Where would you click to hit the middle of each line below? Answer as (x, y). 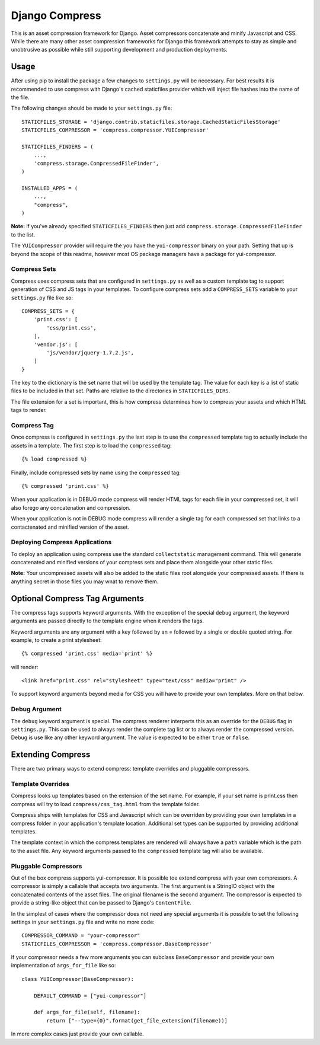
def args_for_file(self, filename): (87, 1012)
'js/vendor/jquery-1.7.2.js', (90, 352)
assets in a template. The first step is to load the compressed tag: (91, 445)
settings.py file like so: (42, 298)
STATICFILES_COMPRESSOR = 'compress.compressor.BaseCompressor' (117, 944)
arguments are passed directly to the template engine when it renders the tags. (108, 621)
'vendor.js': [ (56, 344)
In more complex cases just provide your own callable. (78, 1034)
